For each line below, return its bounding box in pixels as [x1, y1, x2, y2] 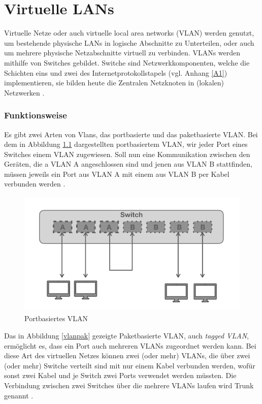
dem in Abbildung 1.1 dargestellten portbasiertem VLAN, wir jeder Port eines [4, 139, 248, 149]
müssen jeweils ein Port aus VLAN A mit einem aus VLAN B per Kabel [4, 168, 230, 179]
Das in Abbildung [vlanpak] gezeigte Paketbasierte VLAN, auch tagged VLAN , [4, 330, 249, 341]
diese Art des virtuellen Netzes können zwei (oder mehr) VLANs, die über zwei [4, 350, 250, 361]
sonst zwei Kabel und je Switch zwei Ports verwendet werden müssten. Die [4, 370, 237, 381]
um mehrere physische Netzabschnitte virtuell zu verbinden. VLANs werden [4, 47, 241, 58]
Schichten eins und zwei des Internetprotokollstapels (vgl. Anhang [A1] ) [4, 67, 227, 78]
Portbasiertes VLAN [24, 313, 88, 324]
